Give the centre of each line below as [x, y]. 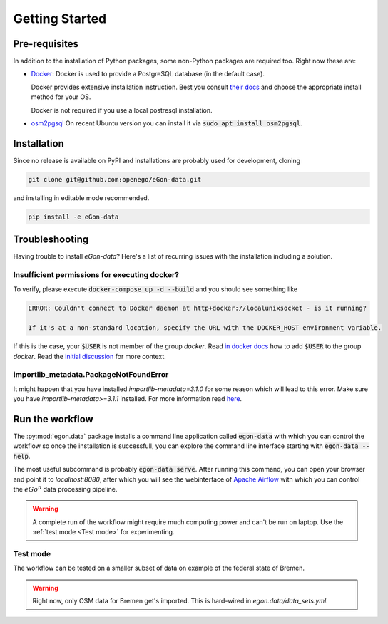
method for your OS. [61, 97]
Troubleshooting [51, 240]
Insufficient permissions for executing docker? [96, 275]
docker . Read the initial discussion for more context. [90, 356]
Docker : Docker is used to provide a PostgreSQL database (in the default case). [148, 74]
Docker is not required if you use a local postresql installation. [122, 110]
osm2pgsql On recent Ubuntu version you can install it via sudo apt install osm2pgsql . [167, 123]
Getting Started [60, 19]
